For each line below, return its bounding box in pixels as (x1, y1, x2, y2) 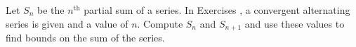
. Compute (137, 16, 183, 30)
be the (37, 3, 65, 17)
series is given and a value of (6, 16, 128, 30)
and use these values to (244, 16, 345, 30)
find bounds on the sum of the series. (6, 30, 165, 45)
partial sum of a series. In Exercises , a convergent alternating (84, 3, 350, 17)
